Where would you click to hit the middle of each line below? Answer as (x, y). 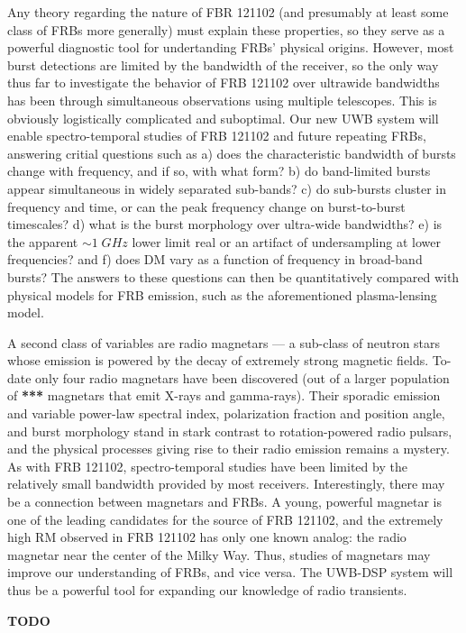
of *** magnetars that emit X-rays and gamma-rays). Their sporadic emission (224, 395)
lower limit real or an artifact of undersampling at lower (286, 241)
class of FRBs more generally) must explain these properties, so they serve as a (226, 29)
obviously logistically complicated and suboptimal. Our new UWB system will (223, 118)
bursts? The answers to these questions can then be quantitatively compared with (233, 276)
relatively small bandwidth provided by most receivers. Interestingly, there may (226, 484)
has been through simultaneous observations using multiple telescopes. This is (222, 100)
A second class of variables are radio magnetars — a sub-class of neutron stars (224, 342)
